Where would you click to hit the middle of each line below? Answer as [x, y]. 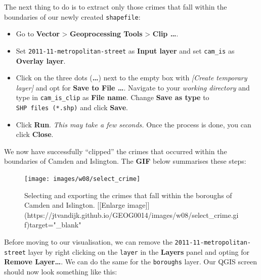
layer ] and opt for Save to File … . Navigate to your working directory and [133, 87]
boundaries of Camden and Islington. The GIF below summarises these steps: [125, 161]
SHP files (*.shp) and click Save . [72, 107]
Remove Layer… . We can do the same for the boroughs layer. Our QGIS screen [130, 262]
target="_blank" [55, 225]
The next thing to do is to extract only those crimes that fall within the [116, 7]
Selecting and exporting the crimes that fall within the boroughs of [128, 195]
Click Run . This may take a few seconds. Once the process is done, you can [134, 124]
